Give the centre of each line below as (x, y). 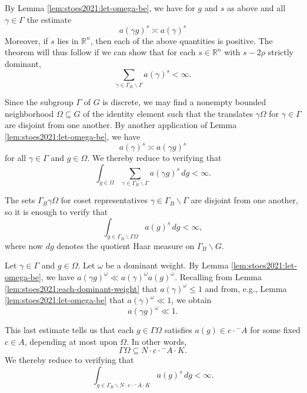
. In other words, (157, 341)
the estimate (49, 19)
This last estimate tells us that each (69, 330)
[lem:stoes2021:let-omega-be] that (65, 300)
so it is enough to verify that (56, 211)
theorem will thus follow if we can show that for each (100, 52)
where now (24, 245)
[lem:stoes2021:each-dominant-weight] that (81, 288)
